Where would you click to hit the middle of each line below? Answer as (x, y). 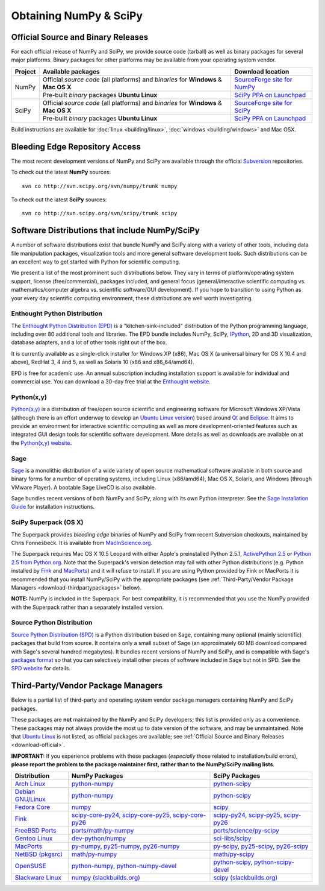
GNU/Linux (30, 799)
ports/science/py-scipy (246, 831)
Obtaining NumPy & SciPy (77, 16)
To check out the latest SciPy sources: (59, 200)
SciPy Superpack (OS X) (47, 523)
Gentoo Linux (34, 839)
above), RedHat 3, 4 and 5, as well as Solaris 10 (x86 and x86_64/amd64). (103, 362)
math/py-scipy (234, 854)
